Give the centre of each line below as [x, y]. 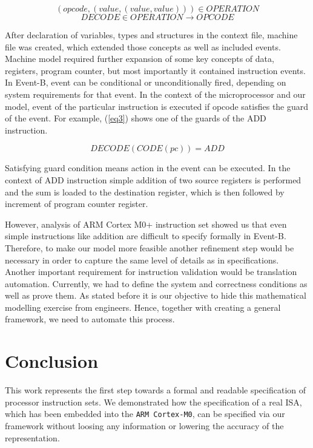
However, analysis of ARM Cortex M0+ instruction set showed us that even [146, 224]
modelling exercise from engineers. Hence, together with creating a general [143, 307]
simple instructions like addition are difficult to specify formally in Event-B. [146, 236]
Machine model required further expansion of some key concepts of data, [140, 59]
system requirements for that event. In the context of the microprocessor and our [155, 94]
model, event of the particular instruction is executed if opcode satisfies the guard [157, 106]
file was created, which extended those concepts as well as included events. [143, 46]
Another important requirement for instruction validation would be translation [151, 272]
